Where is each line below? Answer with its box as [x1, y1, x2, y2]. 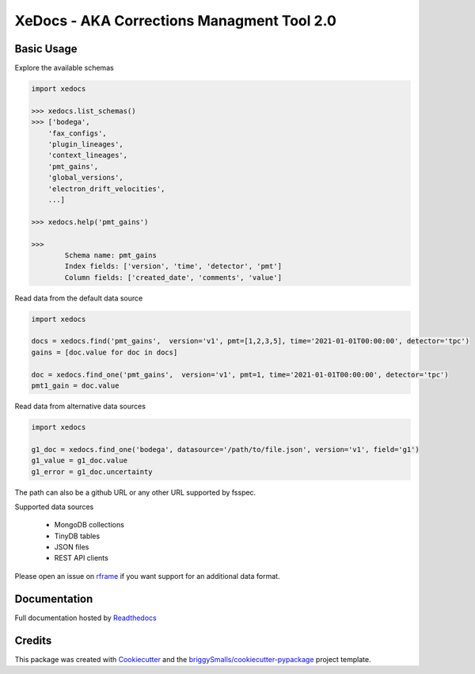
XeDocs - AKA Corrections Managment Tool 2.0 [14, 12, 336, 29]
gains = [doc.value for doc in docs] [31, 347, 178, 357]
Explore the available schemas [14, 63, 114, 73]
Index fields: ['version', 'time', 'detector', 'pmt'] [64, 262, 283, 271]
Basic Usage [14, 42, 78, 56]
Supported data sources [14, 502, 94, 511]
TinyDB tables [54, 531, 101, 541]
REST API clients [54, 553, 108, 563]
